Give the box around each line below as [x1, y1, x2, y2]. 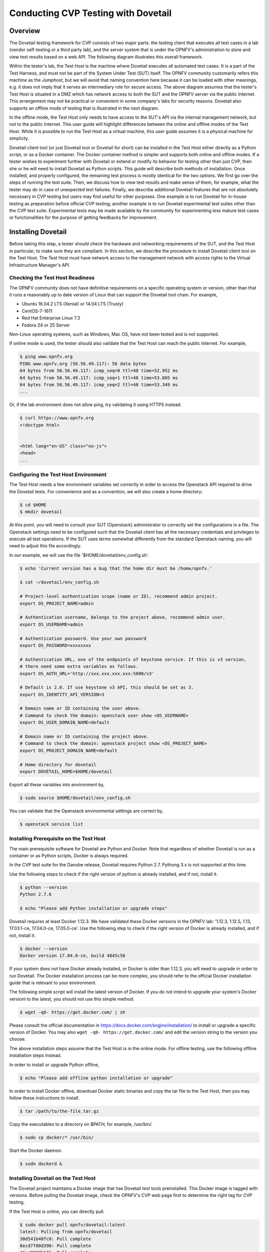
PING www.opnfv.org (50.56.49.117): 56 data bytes [19, 361, 147, 367]
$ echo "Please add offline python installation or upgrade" [19, 1075, 173, 1081]
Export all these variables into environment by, [9, 781, 105, 787]
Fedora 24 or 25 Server [21, 322, 70, 328]
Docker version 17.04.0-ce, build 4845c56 [19, 953, 125, 959]
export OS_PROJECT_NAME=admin [19, 600, 94, 606]
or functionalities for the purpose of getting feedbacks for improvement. [9, 214, 157, 220]
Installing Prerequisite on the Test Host [9, 835, 106, 842]
